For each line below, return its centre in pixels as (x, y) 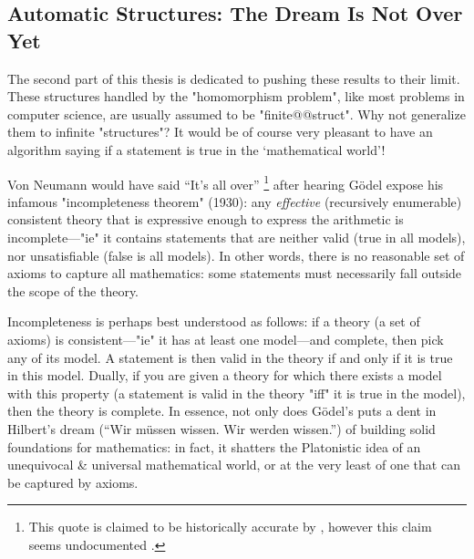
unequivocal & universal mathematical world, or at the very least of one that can (234, 465)
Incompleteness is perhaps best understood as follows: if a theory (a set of (214, 321)
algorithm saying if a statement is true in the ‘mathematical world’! (196, 149)
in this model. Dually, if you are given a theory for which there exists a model (225, 375)
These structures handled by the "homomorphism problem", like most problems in (236, 96)
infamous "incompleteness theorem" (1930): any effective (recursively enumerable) (235, 201)
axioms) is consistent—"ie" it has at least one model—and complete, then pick (226, 339)
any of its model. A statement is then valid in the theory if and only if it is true (230, 357)
